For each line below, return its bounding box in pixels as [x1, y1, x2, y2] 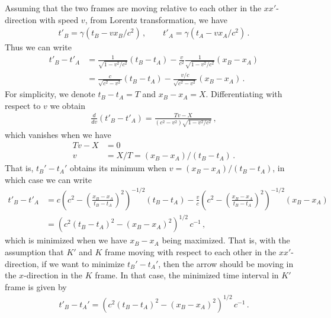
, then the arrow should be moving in [158, 257, 294, 269]
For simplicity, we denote [5, 88, 95, 100]
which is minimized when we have [5, 234, 127, 246]
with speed [39, 13, 79, 25]
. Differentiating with [205, 88, 282, 100]
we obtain [50, 99, 86, 111]
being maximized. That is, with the [162, 234, 290, 246]
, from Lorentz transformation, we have [85, 13, 228, 25]
